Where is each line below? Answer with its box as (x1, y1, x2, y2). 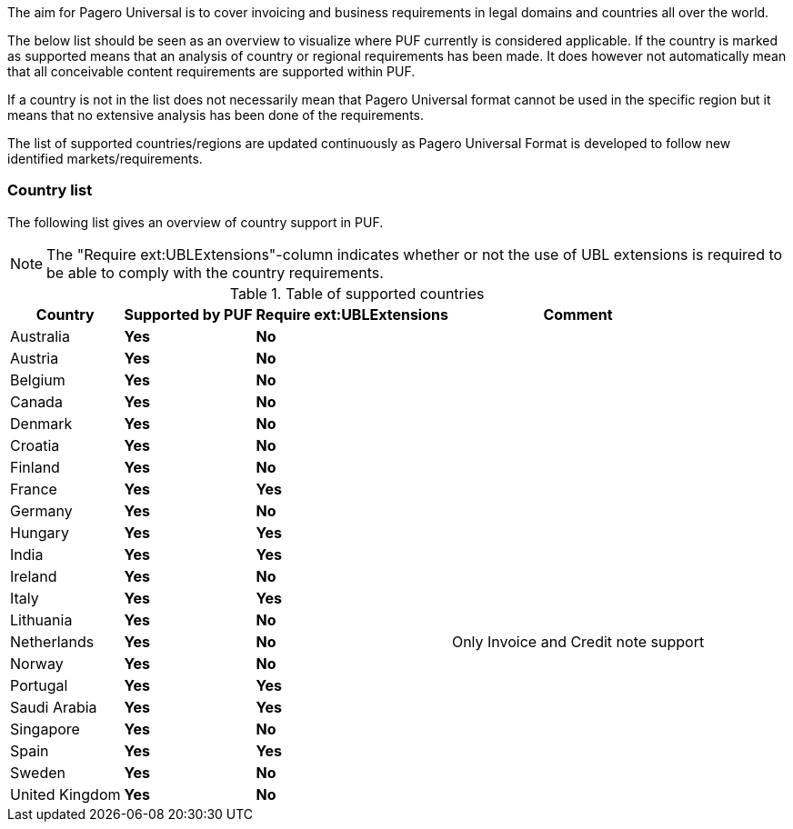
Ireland (10, 566, 57, 585)
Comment (543, 305, 613, 324)
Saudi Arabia (10, 697, 97, 716)
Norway (10, 654, 64, 673)
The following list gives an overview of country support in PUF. (7, 214, 384, 230)
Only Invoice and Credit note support (451, 632, 705, 651)
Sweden (10, 763, 65, 782)
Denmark (10, 414, 73, 433)
